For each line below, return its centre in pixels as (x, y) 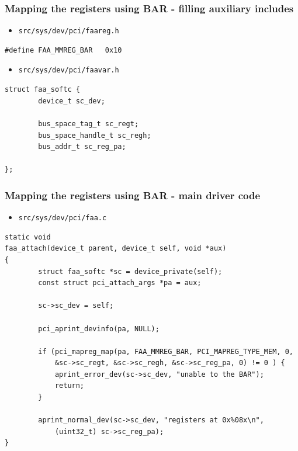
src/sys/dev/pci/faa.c (63, 218)
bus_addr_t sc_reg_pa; (82, 147)
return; (70, 386)
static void (28, 237)
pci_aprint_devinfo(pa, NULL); (99, 329)
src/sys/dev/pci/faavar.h (69, 70)
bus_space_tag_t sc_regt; (89, 124)
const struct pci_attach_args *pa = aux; (120, 283)
